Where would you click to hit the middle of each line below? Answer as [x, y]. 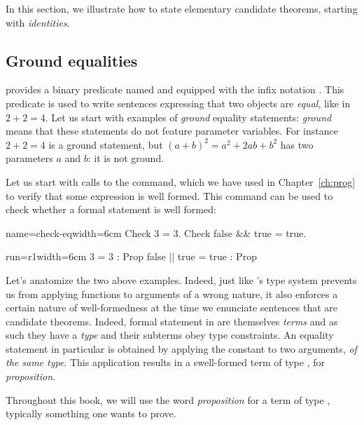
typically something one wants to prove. [91, 413]
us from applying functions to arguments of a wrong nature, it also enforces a [172, 294]
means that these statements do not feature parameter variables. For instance [172, 131]
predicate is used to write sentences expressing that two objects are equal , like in [178, 103]
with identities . [38, 22]
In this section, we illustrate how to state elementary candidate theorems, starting [182, 8]
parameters [29, 158]
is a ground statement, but [106, 144]
